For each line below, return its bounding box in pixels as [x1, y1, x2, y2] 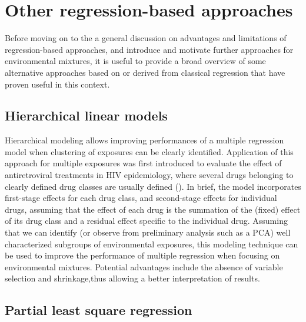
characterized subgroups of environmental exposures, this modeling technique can [5, 237, 298, 250]
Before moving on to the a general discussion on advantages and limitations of [5, 32, 287, 44]
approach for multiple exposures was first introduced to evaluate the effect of [5, 157, 282, 169]
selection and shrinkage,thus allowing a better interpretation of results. [5, 272, 260, 284]
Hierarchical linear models [5, 106, 168, 125]
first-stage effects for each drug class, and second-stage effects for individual [5, 192, 277, 204]
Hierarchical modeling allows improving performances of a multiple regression [5, 134, 284, 146]
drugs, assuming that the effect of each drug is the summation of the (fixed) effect [5, 203, 301, 215]
